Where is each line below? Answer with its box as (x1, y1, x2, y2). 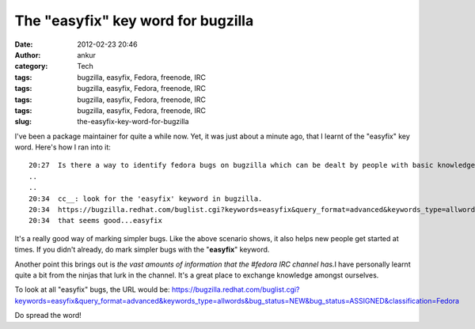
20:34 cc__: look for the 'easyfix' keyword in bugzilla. (28, 194, 263, 203)
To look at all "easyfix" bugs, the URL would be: (14, 285, 170, 294)
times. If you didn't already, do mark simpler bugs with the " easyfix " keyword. (14, 245, 270, 255)
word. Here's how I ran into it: (14, 142, 111, 152)
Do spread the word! (14, 311, 82, 320)
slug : (14, 117, 32, 127)
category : (14, 62, 48, 71)
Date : (14, 40, 33, 49)
